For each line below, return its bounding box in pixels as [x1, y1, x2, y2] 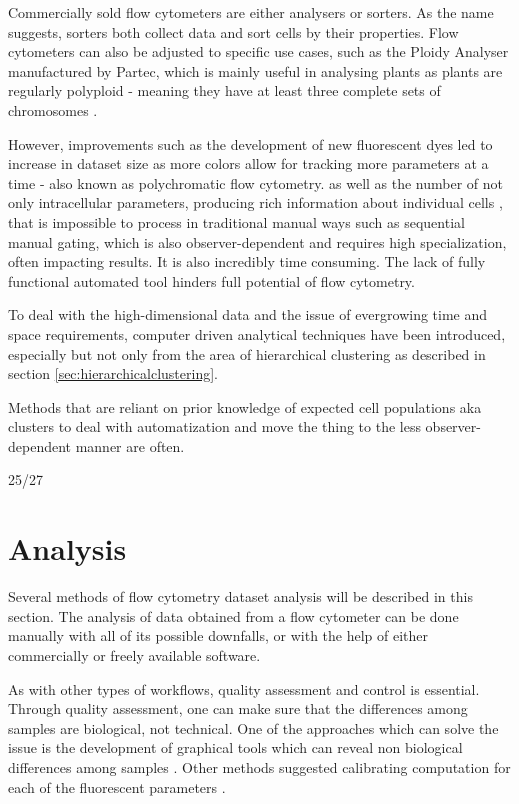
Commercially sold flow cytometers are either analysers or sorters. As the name [8, 2, 494, 22]
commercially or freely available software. [8, 644, 261, 665]
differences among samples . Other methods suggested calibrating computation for [8, 756, 511, 777]
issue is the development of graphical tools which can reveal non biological [8, 737, 463, 758]
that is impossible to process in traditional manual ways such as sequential [8, 211, 465, 232]
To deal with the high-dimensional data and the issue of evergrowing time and [8, 304, 488, 325]
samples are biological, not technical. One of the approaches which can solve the [8, 717, 499, 738]
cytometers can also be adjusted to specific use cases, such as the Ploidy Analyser [8, 41, 509, 62]
